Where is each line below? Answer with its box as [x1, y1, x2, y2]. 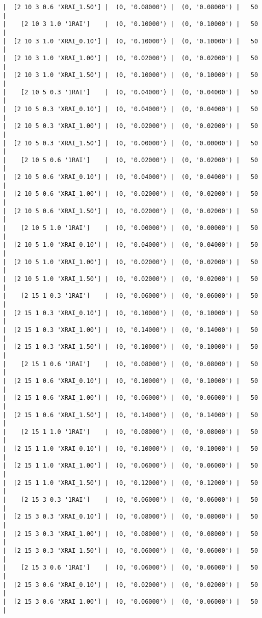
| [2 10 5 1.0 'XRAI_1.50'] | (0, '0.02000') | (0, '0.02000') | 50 [3, 275, 258, 282]
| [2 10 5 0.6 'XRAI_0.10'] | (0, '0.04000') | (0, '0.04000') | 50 [3, 173, 258, 181]
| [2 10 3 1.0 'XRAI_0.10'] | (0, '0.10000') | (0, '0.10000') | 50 [3, 37, 258, 45]
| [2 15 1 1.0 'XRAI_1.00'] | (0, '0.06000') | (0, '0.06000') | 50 [3, 462, 258, 470]
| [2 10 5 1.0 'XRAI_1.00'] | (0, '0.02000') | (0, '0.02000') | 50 [3, 258, 258, 266]
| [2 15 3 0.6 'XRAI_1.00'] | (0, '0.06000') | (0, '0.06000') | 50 [3, 598, 258, 605]
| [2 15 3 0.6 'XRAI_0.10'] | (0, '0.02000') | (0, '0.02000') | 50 [3, 581, 258, 588]
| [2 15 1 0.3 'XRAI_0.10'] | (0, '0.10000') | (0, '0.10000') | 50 [3, 309, 258, 317]
